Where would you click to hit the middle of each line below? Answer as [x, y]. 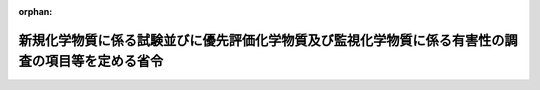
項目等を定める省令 [104, 61]
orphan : [35, 11]
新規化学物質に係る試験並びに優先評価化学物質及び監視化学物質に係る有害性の [261, 40]
